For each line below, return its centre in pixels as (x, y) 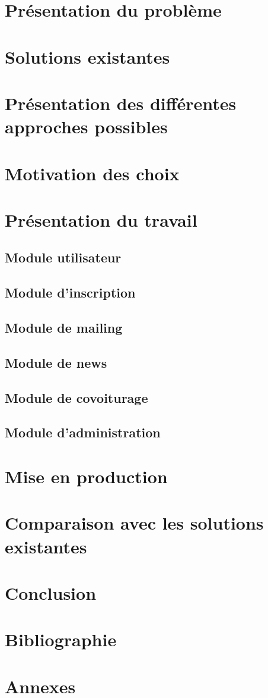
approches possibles (86, 126)
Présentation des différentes (121, 103)
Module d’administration (83, 432)
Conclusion (51, 592)
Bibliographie (61, 639)
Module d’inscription (70, 292)
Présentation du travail (101, 219)
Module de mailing (64, 328)
